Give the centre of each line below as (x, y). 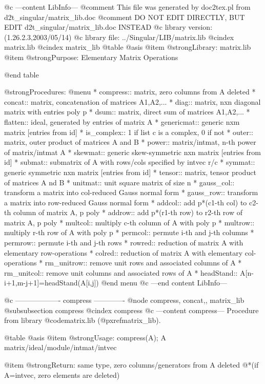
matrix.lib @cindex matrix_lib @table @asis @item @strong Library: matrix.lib (128, 47)
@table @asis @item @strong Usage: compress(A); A (85, 337)
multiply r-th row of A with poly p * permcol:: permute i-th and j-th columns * (129, 232)
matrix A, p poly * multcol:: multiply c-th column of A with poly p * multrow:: (129, 222)
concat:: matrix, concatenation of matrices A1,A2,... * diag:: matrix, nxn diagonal (132, 101)
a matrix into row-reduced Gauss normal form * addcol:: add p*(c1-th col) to (126, 202)
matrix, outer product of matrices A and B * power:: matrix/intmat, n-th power (130, 142)
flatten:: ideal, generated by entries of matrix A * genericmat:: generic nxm (122, 121)
